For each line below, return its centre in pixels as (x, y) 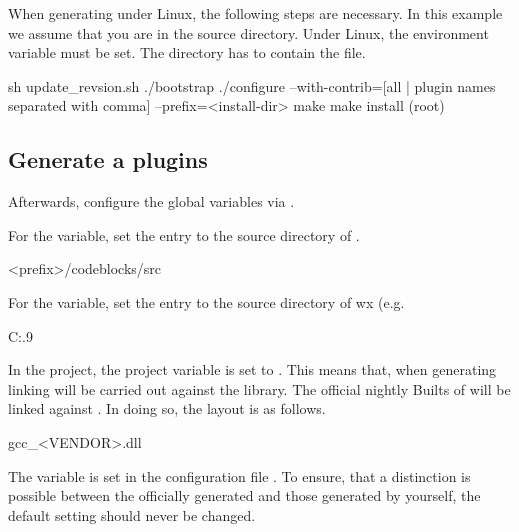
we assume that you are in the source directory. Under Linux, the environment (248, 32)
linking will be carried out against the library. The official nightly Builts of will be (259, 388)
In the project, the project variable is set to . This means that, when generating (252, 369)
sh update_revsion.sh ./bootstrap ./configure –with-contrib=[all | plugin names (252, 85)
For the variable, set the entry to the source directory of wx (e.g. (206, 301)
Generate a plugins (108, 159)
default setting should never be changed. (132, 514)
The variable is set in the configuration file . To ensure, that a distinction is (239, 475)
